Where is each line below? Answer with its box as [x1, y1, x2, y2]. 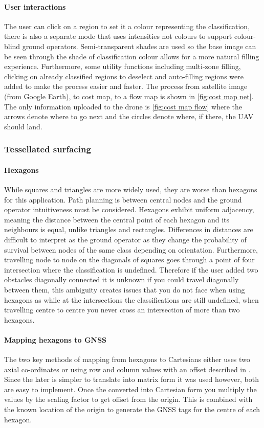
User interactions [4, 1, 66, 12]
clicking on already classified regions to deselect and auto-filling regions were [4, 71, 244, 81]
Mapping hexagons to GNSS [4, 334, 107, 345]
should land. [4, 121, 42, 131]
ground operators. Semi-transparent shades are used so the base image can [22, 40, 256, 51]
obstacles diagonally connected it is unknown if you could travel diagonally [4, 274, 239, 285]
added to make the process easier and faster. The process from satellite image [4, 81, 248, 92]
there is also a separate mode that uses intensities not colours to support [4, 31, 232, 41]
